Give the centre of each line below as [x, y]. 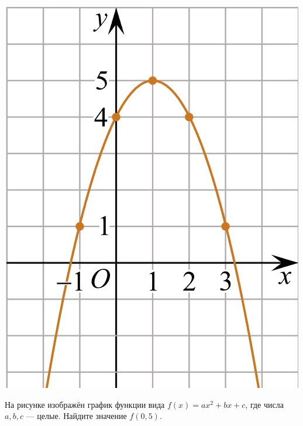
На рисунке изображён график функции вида [85, 404]
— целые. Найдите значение [76, 416]
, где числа [264, 404]
